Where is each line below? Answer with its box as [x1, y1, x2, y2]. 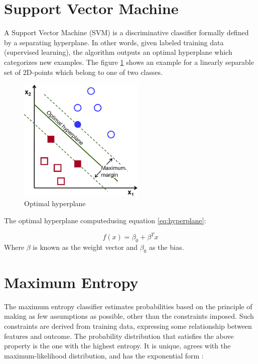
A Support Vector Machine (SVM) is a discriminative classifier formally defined [4, 27, 249, 38]
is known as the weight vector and [33, 241, 138, 252]
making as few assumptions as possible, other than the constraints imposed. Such [4, 311, 254, 321]
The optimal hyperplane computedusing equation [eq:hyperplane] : [4, 215, 206, 226]
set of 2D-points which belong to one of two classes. [4, 66, 163, 77]
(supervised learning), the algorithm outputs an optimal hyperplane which [4, 47, 232, 57]
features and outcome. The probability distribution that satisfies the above [4, 330, 234, 341]
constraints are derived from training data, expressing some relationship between [4, 321, 252, 331]
